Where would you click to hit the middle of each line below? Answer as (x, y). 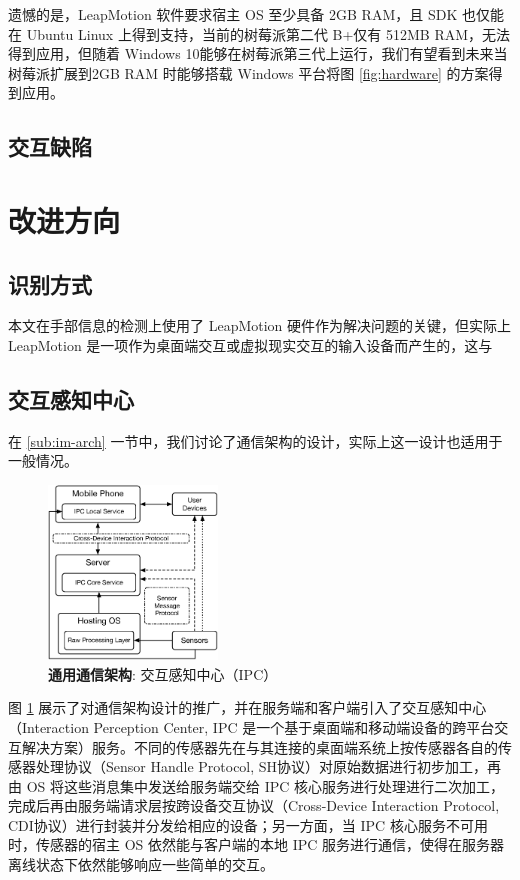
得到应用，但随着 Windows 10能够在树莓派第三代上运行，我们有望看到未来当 (258, 53)
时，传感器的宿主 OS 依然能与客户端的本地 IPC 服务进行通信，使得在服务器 (256, 844)
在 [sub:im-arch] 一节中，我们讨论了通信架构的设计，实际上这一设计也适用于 (255, 440)
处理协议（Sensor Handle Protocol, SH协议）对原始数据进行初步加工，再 (268, 766)
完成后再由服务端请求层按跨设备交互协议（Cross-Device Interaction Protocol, (254, 805)
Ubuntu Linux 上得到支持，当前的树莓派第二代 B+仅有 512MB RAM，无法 (268, 33)
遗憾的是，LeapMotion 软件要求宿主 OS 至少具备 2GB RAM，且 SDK (233, 14)
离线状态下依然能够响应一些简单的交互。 (141, 864)
